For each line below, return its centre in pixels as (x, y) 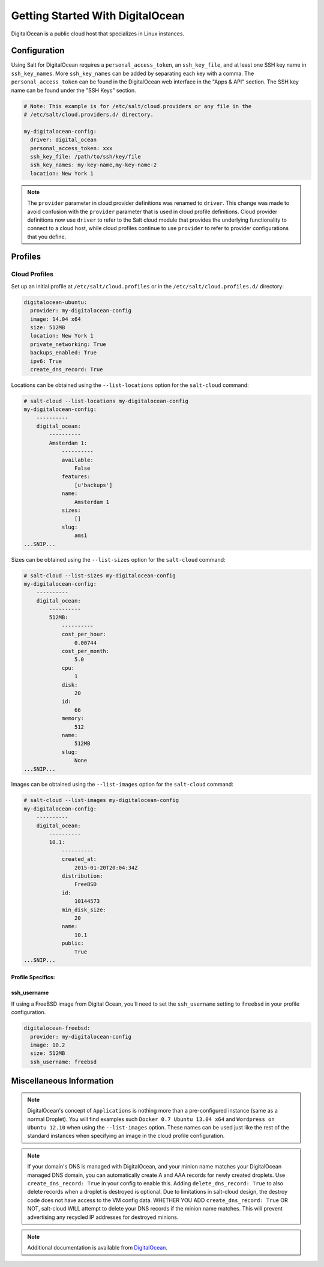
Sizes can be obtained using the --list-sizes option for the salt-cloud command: (118, 559)
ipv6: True (46, 361)
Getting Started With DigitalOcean (98, 16)
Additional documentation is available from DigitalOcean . (97, 1248)
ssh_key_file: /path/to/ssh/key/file (85, 156)
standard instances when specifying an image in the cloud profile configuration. (126, 1136)
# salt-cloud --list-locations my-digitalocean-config (106, 401)
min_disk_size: (84, 910)
